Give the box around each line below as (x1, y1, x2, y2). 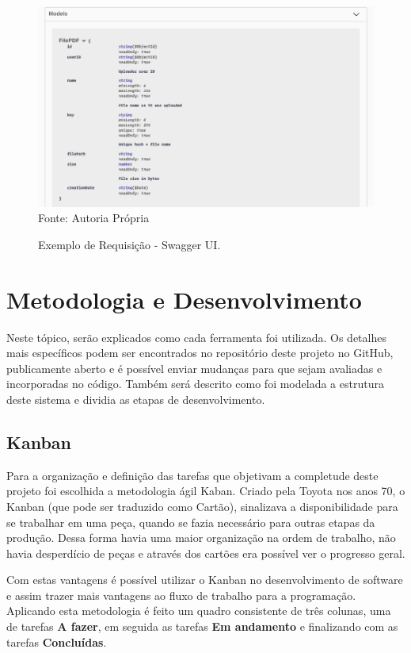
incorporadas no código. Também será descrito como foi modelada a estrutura (6, 375, 384, 392)
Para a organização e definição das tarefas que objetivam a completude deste (6, 467, 379, 483)
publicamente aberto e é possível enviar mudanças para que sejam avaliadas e (6, 359, 382, 376)
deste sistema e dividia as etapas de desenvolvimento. (6, 390, 265, 407)
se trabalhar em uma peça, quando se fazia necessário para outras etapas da (6, 513, 375, 530)
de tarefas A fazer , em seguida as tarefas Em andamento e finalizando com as (6, 618, 398, 635)
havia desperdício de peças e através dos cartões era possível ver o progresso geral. (6, 544, 405, 561)
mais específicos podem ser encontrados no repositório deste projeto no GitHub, (6, 344, 394, 361)
